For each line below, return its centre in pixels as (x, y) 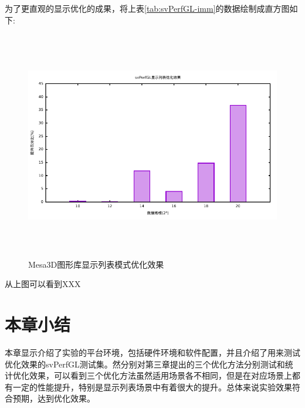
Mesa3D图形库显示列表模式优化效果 (96, 264)
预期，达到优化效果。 (54, 398)
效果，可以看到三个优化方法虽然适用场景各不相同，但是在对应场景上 (160, 375)
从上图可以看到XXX (43, 284)
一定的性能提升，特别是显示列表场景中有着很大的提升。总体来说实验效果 (152, 387)
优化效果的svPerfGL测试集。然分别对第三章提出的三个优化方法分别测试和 (145, 364)
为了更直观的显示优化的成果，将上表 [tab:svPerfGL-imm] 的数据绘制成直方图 (147, 8)
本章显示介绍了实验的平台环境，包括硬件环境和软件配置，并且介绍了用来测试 (152, 353)
